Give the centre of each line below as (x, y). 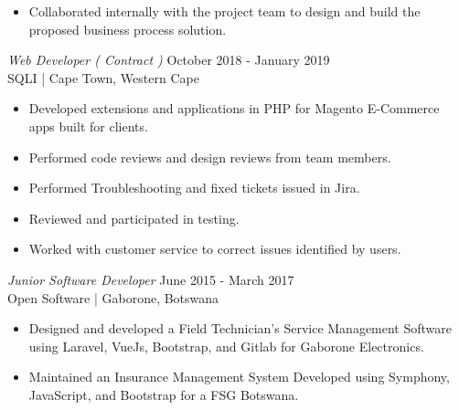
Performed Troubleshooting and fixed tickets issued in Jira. (194, 188)
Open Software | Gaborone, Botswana (113, 297)
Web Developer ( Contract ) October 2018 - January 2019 (169, 60)
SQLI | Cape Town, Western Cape (103, 77)
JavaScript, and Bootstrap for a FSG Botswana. (164, 394)
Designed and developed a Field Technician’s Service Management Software (240, 328)
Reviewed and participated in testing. (134, 218)
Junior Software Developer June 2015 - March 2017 (151, 279)
